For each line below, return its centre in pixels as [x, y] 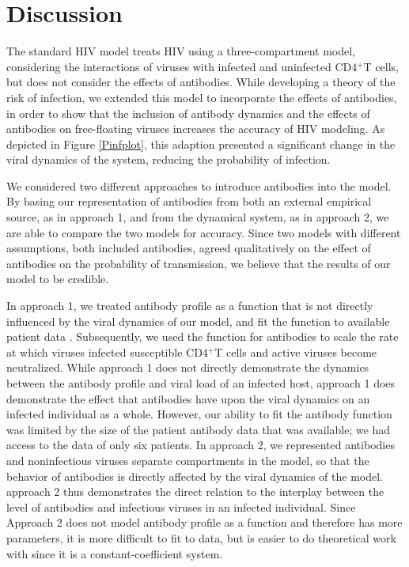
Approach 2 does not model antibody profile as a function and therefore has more [204, 522]
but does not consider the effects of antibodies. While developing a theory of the [201, 82]
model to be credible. [58, 279]
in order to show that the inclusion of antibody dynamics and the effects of [188, 113]
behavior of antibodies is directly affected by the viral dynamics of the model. [195, 476]
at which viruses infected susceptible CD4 [107, 352]
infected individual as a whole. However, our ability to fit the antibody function [199, 414]
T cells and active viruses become [296, 352]
